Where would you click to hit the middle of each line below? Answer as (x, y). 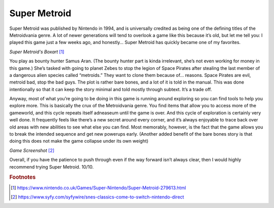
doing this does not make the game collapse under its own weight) (79, 141)
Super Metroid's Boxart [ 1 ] (37, 52)
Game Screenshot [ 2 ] (32, 150)
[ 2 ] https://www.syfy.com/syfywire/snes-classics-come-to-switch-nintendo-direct (98, 197)
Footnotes (23, 177)
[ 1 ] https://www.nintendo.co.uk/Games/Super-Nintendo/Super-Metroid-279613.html (98, 188)
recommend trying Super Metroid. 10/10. (52, 167)
